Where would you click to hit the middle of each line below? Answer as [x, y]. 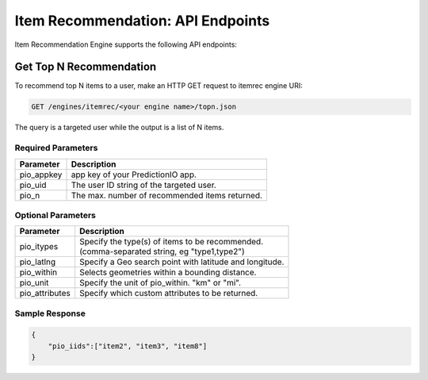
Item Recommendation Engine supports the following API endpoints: [126, 44]
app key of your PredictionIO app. [134, 175]
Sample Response [50, 313]
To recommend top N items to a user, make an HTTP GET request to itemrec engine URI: [159, 86]
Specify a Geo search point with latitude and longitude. [182, 262]
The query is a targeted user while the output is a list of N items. [119, 128]
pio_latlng [38, 262]
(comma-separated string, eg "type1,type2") [162, 251]
